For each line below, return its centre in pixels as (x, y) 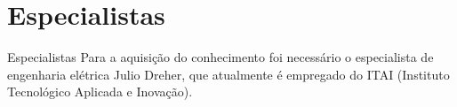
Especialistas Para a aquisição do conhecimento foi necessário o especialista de (220, 57)
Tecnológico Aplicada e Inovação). (100, 92)
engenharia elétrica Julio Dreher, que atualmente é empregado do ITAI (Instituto (228, 74)
